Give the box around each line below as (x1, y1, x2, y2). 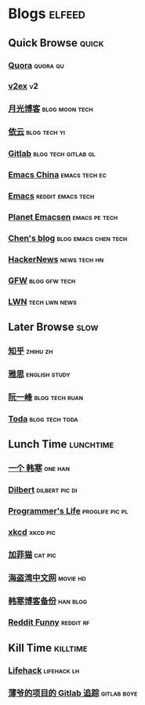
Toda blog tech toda (8, 413, 78, 424)
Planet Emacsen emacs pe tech (8, 211, 118, 222)
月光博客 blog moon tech (8, 103, 93, 114)
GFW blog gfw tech (8, 275, 76, 286)
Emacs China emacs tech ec (8, 169, 107, 180)
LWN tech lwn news (8, 296, 77, 307)
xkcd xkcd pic (8, 526, 56, 537)
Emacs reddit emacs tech (8, 191, 95, 202)
